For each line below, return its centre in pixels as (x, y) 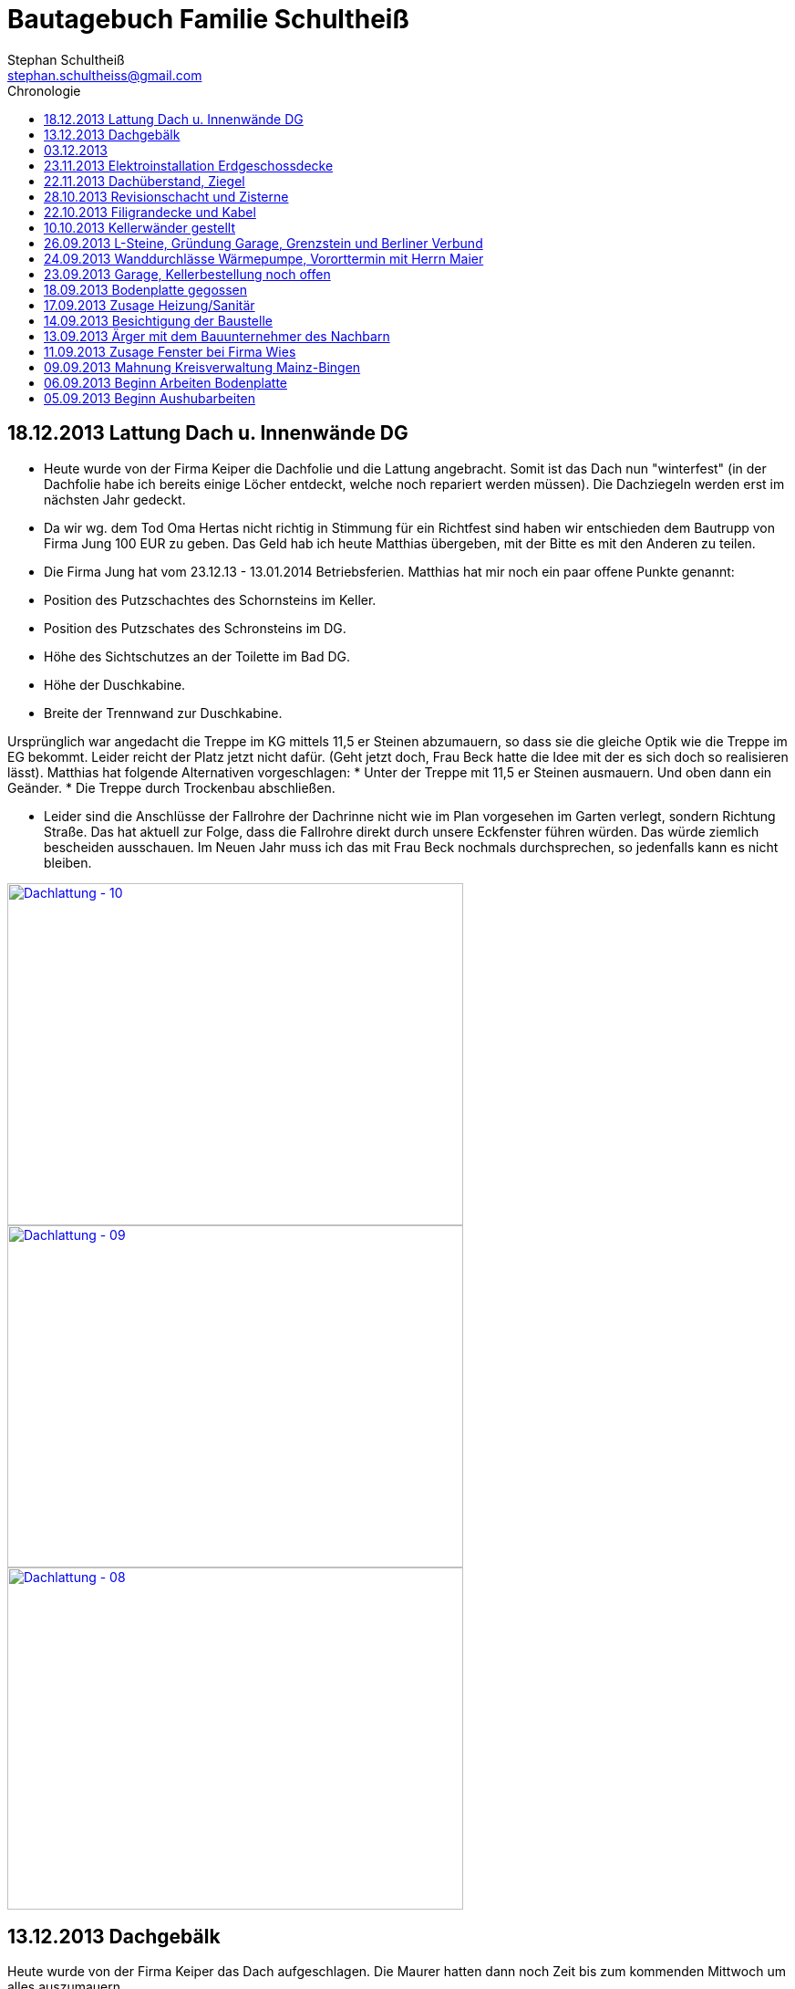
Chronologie (44, 90)
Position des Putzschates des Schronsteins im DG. (195, 628)
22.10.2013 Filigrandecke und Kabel (150, 212)
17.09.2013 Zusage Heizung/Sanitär (150, 305)
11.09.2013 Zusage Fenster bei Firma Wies (170, 351)
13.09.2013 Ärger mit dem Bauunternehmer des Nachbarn (217, 336)
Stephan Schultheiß (66, 59)
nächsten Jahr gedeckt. (115, 499)
